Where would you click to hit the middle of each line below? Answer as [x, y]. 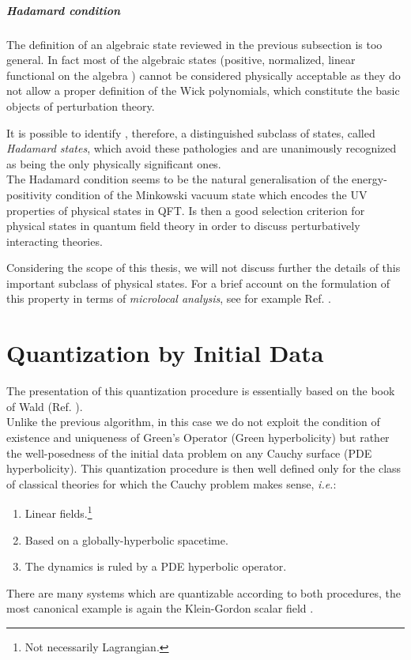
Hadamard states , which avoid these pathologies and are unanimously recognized [202, 148]
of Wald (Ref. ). [45, 406]
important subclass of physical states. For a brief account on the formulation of [198, 283]
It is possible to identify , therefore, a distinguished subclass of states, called [191, 132]
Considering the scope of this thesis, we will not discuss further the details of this [204, 268]
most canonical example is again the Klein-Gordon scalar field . [160, 608]
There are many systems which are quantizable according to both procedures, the [204, 592]
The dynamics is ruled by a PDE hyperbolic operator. [156, 566]
